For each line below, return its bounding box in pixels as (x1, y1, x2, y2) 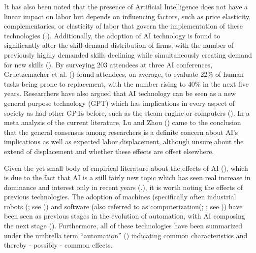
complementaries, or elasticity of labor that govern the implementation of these (4, 21, 243, 31)
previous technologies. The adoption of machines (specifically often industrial (4, 191, 236, 202)
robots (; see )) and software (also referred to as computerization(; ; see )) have (4, 201, 243, 211)
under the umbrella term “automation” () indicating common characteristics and (4, 230, 248, 240)
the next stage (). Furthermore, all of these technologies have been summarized (4, 221, 243, 231)
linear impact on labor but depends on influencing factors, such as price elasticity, (4, 11, 251, 21)
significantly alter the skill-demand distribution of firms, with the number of (4, 40, 234, 50)
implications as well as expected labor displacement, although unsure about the (4, 136, 244, 147)
